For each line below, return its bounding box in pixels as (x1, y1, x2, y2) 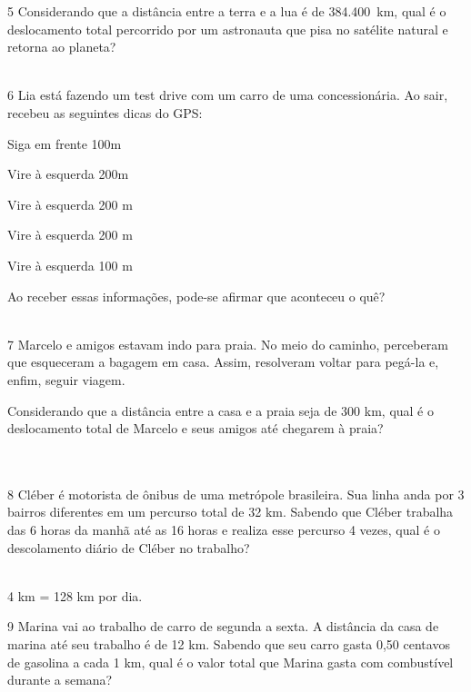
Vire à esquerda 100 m (7, 255, 133, 274)
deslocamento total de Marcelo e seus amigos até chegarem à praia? (7, 419, 384, 438)
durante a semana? (7, 670, 113, 689)
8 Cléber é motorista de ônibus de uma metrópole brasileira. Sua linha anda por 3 (7, 484, 465, 503)
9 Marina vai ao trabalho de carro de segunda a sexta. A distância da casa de (7, 617, 439, 636)
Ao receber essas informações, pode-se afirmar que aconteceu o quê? (7, 286, 386, 305)
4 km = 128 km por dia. (7, 586, 143, 605)
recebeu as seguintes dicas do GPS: (7, 103, 203, 122)
